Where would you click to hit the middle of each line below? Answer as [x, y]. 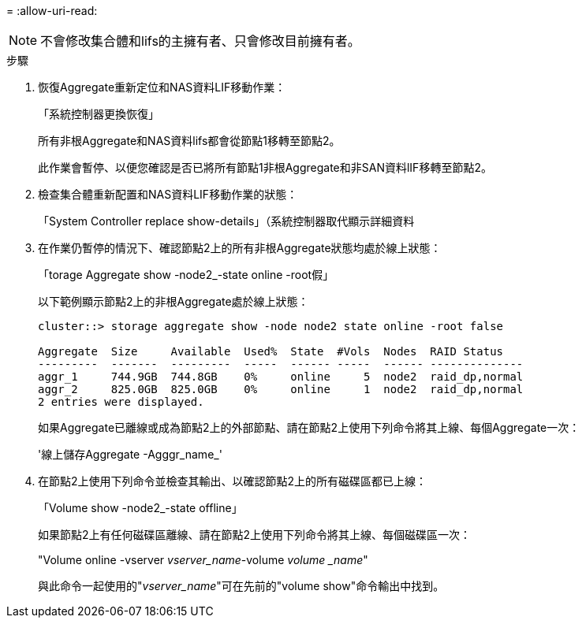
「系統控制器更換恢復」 [99, 114]
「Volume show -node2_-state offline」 [140, 508]
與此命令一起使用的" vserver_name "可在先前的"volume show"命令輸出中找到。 [241, 586]
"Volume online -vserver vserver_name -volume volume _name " [203, 560]
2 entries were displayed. [121, 402]
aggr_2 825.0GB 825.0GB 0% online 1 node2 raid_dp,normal [281, 389]
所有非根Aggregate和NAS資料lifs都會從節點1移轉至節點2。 [189, 141]
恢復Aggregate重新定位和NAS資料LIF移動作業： [162, 87]
